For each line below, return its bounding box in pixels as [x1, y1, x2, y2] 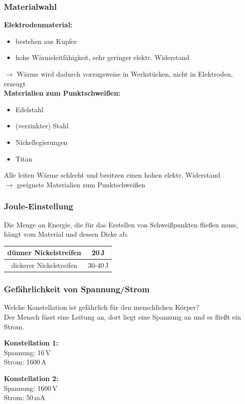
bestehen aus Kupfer [15, 36, 77, 46]
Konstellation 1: [4, 338, 59, 348]
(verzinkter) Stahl [15, 121, 69, 131]
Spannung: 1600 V [4, 383, 58, 393]
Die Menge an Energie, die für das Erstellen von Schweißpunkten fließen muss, [4, 219, 238, 229]
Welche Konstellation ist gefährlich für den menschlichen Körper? [4, 302, 200, 312]
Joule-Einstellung [4, 200, 73, 212]
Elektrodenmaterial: [4, 20, 73, 30]
